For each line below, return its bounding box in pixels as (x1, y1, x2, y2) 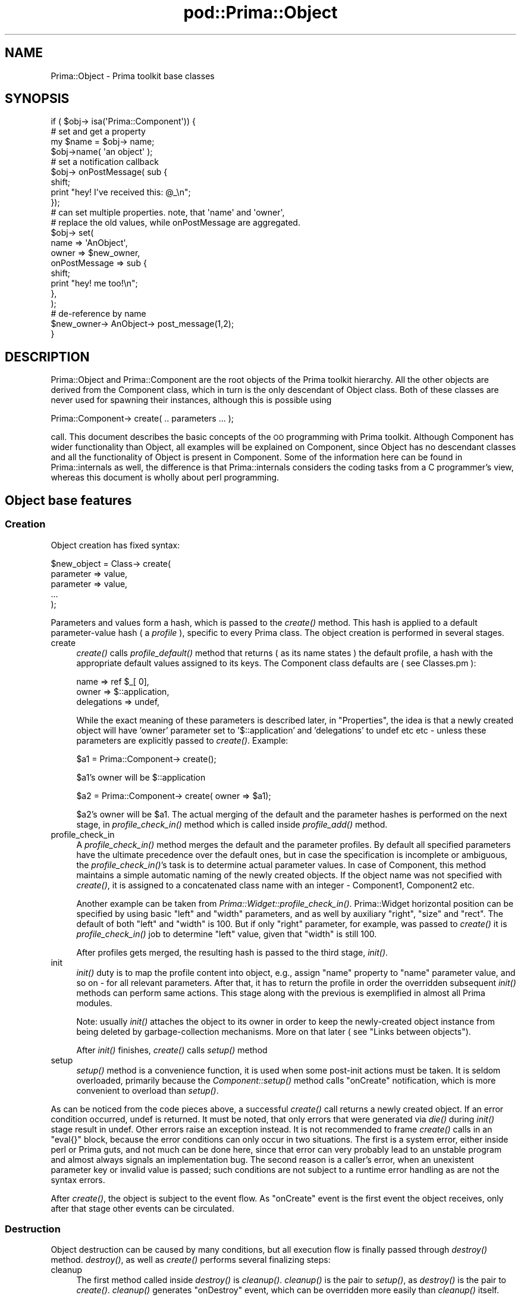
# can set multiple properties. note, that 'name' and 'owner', (51, 207, 285, 218)
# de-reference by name (51, 308, 146, 319)
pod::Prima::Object (183, 2, 338, 23)
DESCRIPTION (5, 349, 90, 364)
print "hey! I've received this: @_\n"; (51, 187, 191, 198)
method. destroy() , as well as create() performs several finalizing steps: (51, 1255, 331, 1265)
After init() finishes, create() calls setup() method (76, 1044, 268, 1055)
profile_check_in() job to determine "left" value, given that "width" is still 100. (76, 928, 377, 939)
